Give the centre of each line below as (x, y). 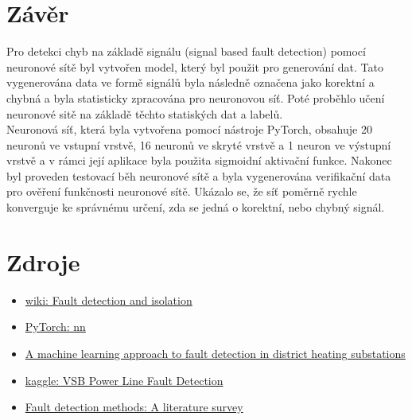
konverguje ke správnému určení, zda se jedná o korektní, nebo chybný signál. (196, 207)
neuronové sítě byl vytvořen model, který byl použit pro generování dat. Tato (195, 66)
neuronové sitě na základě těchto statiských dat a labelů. (145, 113)
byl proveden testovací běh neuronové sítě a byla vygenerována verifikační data (199, 175)
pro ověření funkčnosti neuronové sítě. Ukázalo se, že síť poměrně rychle (182, 191)
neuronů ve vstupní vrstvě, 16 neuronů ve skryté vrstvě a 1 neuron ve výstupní (199, 144)
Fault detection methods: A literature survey (134, 407)
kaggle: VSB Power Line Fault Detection (124, 380)
